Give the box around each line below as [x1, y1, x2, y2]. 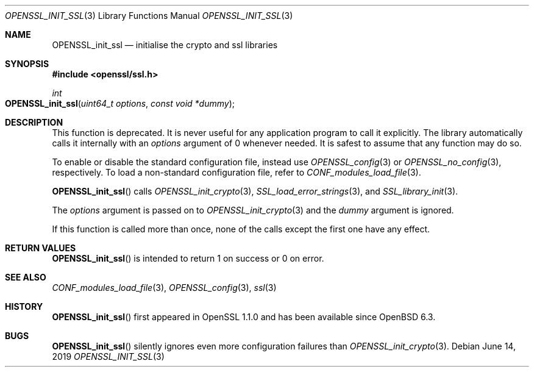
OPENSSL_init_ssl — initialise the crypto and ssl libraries [52, 40, 278, 50]
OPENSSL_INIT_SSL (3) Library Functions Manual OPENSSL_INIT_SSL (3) [5, 10, 293, 21]
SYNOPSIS [5, 59, 49, 69]
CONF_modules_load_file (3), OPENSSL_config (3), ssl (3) [52, 282, 277, 293]
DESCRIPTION [5, 117, 63, 127]
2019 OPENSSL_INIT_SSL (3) [52, 351, 165, 362]
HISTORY [5, 301, 43, 312]
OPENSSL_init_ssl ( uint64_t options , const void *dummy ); [5, 98, 235, 109]
